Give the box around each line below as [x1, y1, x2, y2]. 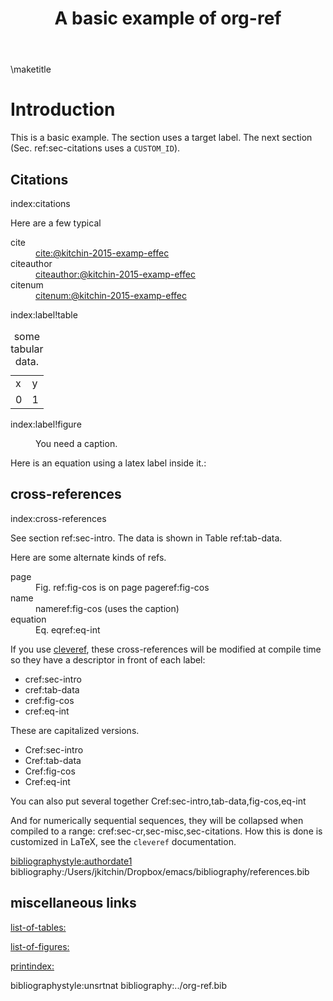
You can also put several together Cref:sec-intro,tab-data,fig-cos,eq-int [10, 795, 307, 807]
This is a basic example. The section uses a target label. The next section [10, 132, 313, 144]
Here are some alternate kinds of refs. [10, 551, 167, 563]
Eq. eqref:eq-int [35, 623, 101, 636]
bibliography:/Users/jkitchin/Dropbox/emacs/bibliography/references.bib [10, 865, 310, 877]
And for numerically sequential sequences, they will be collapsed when [10, 814, 304, 826]
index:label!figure [10, 418, 82, 430]
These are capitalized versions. [10, 724, 140, 736]
